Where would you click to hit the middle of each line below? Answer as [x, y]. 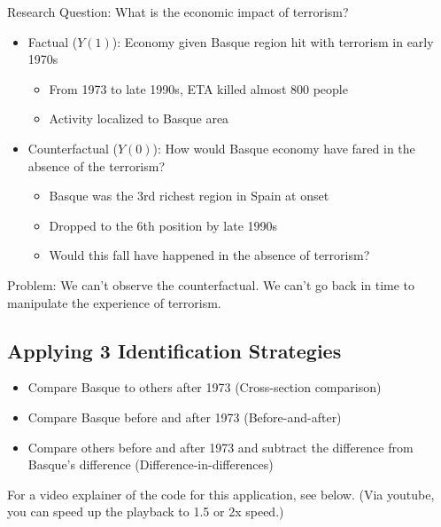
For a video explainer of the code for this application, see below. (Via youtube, [221, 494]
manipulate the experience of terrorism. [114, 302]
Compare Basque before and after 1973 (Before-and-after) [185, 417]
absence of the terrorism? [97, 165]
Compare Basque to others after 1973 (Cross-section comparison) [205, 387]
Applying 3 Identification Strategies [174, 350]
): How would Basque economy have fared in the [284, 148]
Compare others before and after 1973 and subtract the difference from [220, 447]
